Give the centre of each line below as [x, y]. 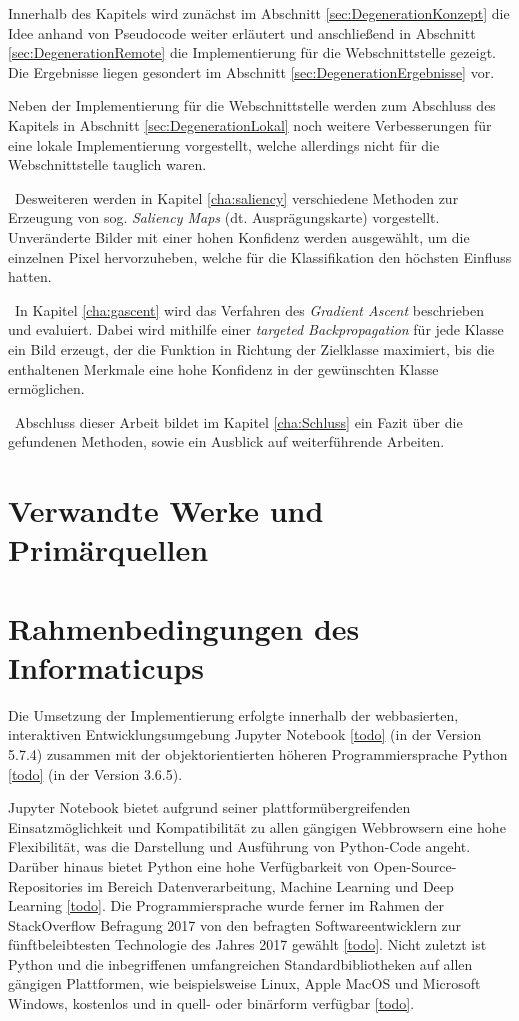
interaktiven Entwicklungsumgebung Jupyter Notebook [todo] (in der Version [245, 734]
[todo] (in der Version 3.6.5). [95, 773]
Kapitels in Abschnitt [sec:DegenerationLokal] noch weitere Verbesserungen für [250, 124]
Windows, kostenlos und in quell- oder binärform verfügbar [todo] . [211, 1003]
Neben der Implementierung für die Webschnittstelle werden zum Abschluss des [252, 105]
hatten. [30, 276]
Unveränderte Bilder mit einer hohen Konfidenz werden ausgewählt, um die [239, 236]
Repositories [45, 885]
